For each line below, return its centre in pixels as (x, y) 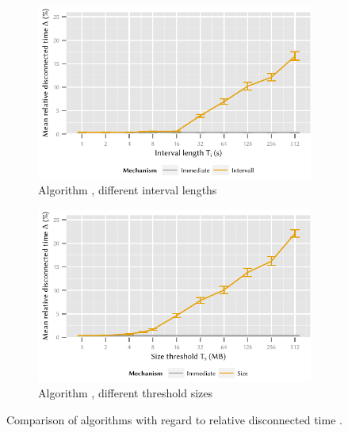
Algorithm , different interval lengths (128, 190)
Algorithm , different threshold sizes (126, 393)
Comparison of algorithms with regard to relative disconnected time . (174, 419)
